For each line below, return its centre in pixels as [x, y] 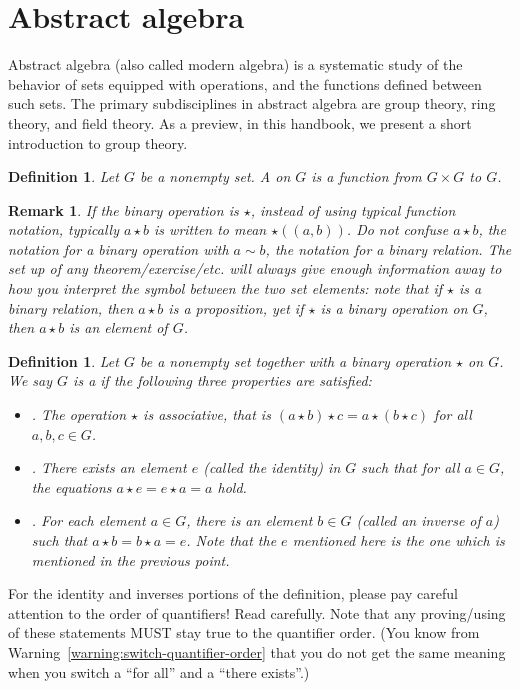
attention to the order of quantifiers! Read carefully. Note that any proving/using [257, 612]
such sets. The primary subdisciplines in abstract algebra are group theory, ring [252, 103]
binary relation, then [71, 307]
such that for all [410, 467]
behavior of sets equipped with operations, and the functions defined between [245, 83]
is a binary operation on [394, 307]
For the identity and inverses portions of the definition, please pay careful [233, 593]
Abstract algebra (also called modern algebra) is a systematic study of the [235, 64]
